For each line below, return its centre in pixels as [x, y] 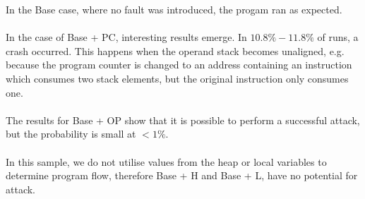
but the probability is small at [71, 134]
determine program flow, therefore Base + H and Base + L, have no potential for [182, 175]
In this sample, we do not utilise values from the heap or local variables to [166, 161]
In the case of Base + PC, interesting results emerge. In [126, 37]
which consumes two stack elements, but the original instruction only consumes [177, 78]
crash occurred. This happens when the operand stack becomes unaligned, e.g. [175, 50]
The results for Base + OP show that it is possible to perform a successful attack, [183, 120]
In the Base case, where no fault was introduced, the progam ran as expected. [174, 9]
